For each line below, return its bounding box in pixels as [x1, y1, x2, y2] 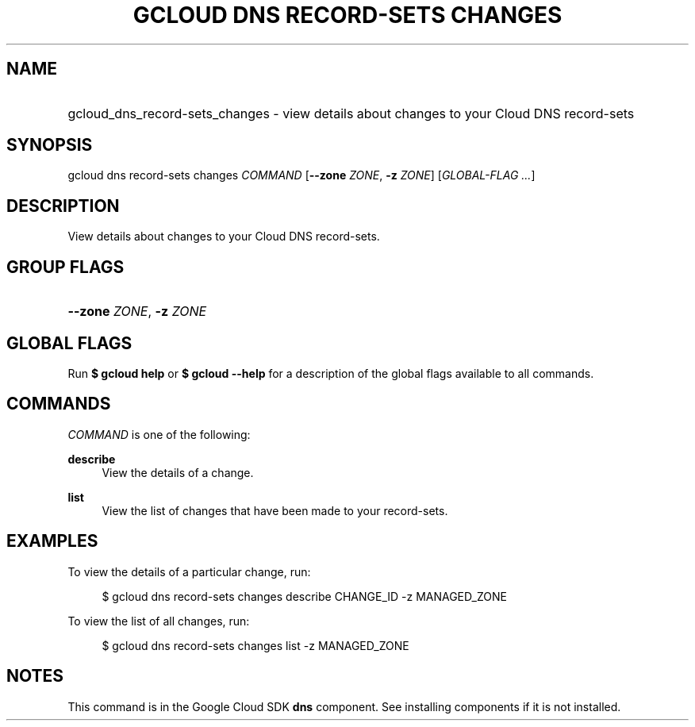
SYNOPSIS [6, 135, 93, 156]
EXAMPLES [6, 531, 98, 552]
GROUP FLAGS [6, 256, 125, 277]
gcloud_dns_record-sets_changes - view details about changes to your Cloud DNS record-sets [67, 105, 635, 121]
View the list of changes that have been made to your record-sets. [102, 503, 448, 517]
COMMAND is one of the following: [67, 427, 251, 441]
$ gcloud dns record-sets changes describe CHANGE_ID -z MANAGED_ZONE [102, 589, 507, 603]
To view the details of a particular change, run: [67, 564, 311, 579]
